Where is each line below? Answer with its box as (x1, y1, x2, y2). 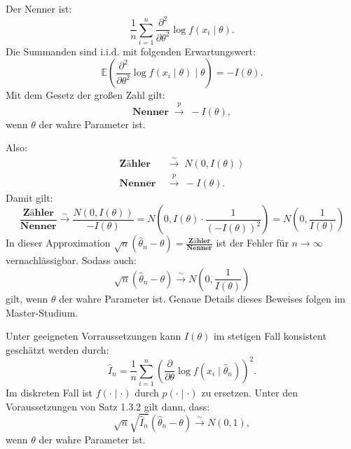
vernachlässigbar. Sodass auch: (6, 253, 137, 268)
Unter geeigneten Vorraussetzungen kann (6, 329, 181, 343)
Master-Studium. (6, 305, 78, 319)
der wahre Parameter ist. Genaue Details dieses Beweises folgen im (59, 291, 345, 305)
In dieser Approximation (6, 235, 111, 250)
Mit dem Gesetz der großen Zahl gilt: (6, 88, 165, 102)
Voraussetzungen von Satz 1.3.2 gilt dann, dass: (6, 399, 210, 413)
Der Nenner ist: (6, 1, 72, 15)
